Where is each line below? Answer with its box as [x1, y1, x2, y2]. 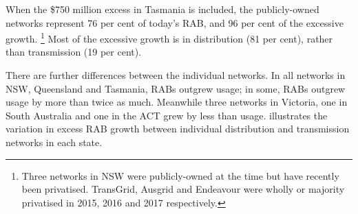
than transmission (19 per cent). [6, 45, 142, 59]
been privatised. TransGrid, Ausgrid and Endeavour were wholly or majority [21, 182, 345, 196]
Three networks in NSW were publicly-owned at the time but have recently [21, 168, 339, 182]
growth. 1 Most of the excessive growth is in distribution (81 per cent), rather [6, 29, 333, 45]
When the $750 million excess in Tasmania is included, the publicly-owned [6, 2, 319, 16]
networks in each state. [6, 135, 103, 149]
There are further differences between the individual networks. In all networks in [6, 68, 346, 82]
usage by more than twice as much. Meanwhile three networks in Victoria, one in [6, 95, 348, 109]
